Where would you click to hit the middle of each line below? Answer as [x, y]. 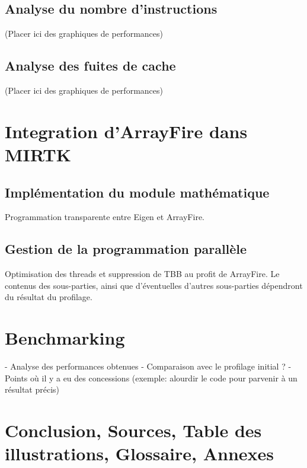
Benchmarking [65, 338]
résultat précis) [32, 389]
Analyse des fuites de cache [90, 66]
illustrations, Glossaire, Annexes [140, 453]
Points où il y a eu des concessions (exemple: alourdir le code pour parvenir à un [151, 378]
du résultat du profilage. [49, 297]
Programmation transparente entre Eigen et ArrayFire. [105, 217]
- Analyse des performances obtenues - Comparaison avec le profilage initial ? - [148, 366]
